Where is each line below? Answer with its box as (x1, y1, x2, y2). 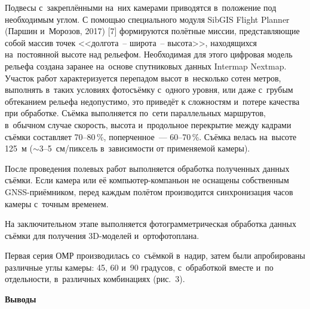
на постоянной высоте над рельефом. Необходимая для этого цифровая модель (5, 48, 293, 60)
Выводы (5, 293, 36, 305)
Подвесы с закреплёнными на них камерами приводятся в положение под (5, 1, 277, 13)
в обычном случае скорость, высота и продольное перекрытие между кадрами (5, 118, 291, 131)
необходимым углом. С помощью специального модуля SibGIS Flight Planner (5, 13, 290, 25)
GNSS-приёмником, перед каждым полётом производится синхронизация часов (5, 185, 293, 198)
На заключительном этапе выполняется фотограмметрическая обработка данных (5, 217, 296, 230)
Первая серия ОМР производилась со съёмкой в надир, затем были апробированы (5, 249, 306, 262)
